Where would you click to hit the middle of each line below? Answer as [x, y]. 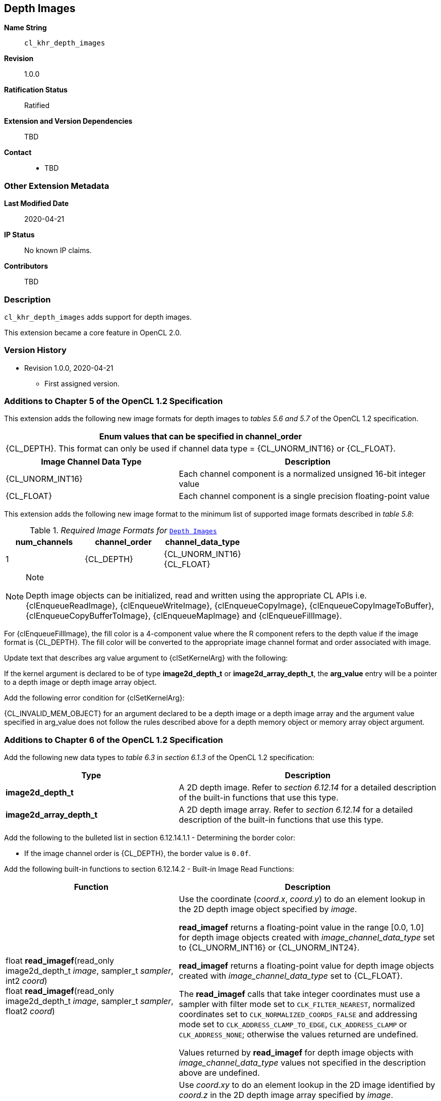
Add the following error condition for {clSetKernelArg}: [94, 698]
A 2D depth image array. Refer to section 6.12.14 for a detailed [296, 810]
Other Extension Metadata [57, 186]
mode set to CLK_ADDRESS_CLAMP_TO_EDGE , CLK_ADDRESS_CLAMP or [293, 1024]
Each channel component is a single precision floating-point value [304, 496]
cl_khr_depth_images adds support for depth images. [98, 317]
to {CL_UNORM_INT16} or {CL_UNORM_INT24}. [269, 948]
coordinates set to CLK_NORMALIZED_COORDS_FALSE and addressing [298, 1014]
